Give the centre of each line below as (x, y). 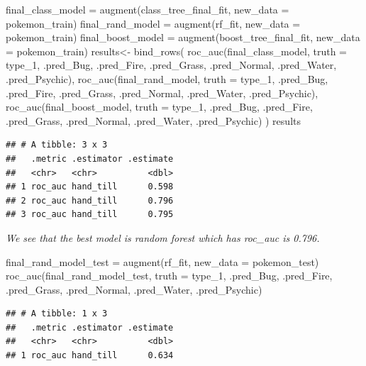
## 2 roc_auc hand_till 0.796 (90, 200)
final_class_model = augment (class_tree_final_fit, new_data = (148, 9)
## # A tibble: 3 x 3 (57, 145)
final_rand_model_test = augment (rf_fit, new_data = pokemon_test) (162, 261)
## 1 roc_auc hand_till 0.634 (90, 356)
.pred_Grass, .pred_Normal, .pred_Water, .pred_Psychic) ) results (153, 120)
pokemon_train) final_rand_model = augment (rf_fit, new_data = (153, 23)
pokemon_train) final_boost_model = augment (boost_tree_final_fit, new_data (183, 37)
